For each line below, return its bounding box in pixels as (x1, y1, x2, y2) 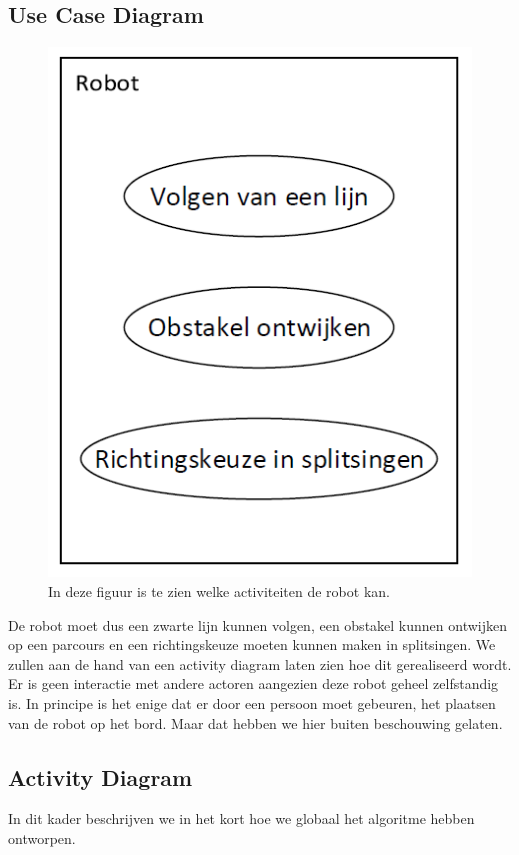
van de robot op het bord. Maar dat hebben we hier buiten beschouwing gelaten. (8, 712, 503, 733)
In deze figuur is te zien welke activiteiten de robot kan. (48, 581, 390, 602)
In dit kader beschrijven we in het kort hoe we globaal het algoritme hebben (8, 808, 475, 829)
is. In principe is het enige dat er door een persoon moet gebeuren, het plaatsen (8, 693, 496, 713)
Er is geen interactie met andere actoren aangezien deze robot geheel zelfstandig (8, 673, 499, 694)
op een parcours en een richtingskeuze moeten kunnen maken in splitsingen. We (8, 634, 496, 655)
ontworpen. (8, 827, 76, 848)
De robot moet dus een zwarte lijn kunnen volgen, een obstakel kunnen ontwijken (8, 614, 507, 635)
